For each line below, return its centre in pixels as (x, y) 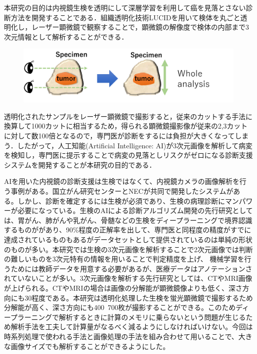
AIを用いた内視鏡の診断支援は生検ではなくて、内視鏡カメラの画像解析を (122, 181)
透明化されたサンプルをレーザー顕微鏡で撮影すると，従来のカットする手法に (128, 116)
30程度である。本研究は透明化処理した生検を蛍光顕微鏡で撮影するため (139, 297)
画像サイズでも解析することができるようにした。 (90, 346)
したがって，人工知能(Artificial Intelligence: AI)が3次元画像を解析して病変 (135, 145)
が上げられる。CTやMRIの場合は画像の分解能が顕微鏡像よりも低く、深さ (123, 288)
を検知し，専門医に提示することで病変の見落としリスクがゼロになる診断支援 (128, 155)
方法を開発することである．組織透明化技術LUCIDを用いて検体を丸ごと (126, 17)
